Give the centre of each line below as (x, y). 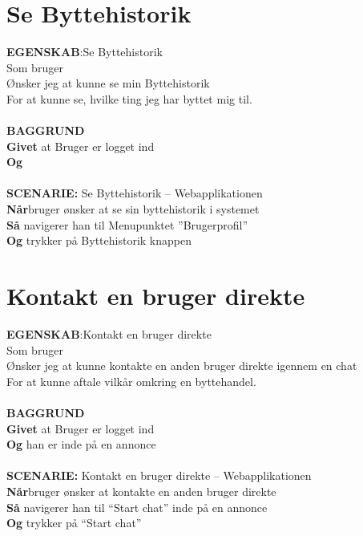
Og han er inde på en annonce (81, 444)
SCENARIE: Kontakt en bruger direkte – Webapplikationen (159, 475)
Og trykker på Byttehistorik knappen (99, 240)
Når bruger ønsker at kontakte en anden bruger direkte (141, 491)
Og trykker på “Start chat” (74, 523)
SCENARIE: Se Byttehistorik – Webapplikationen (135, 193)
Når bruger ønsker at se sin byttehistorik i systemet (133, 209)
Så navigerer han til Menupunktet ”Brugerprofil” (127, 224)
